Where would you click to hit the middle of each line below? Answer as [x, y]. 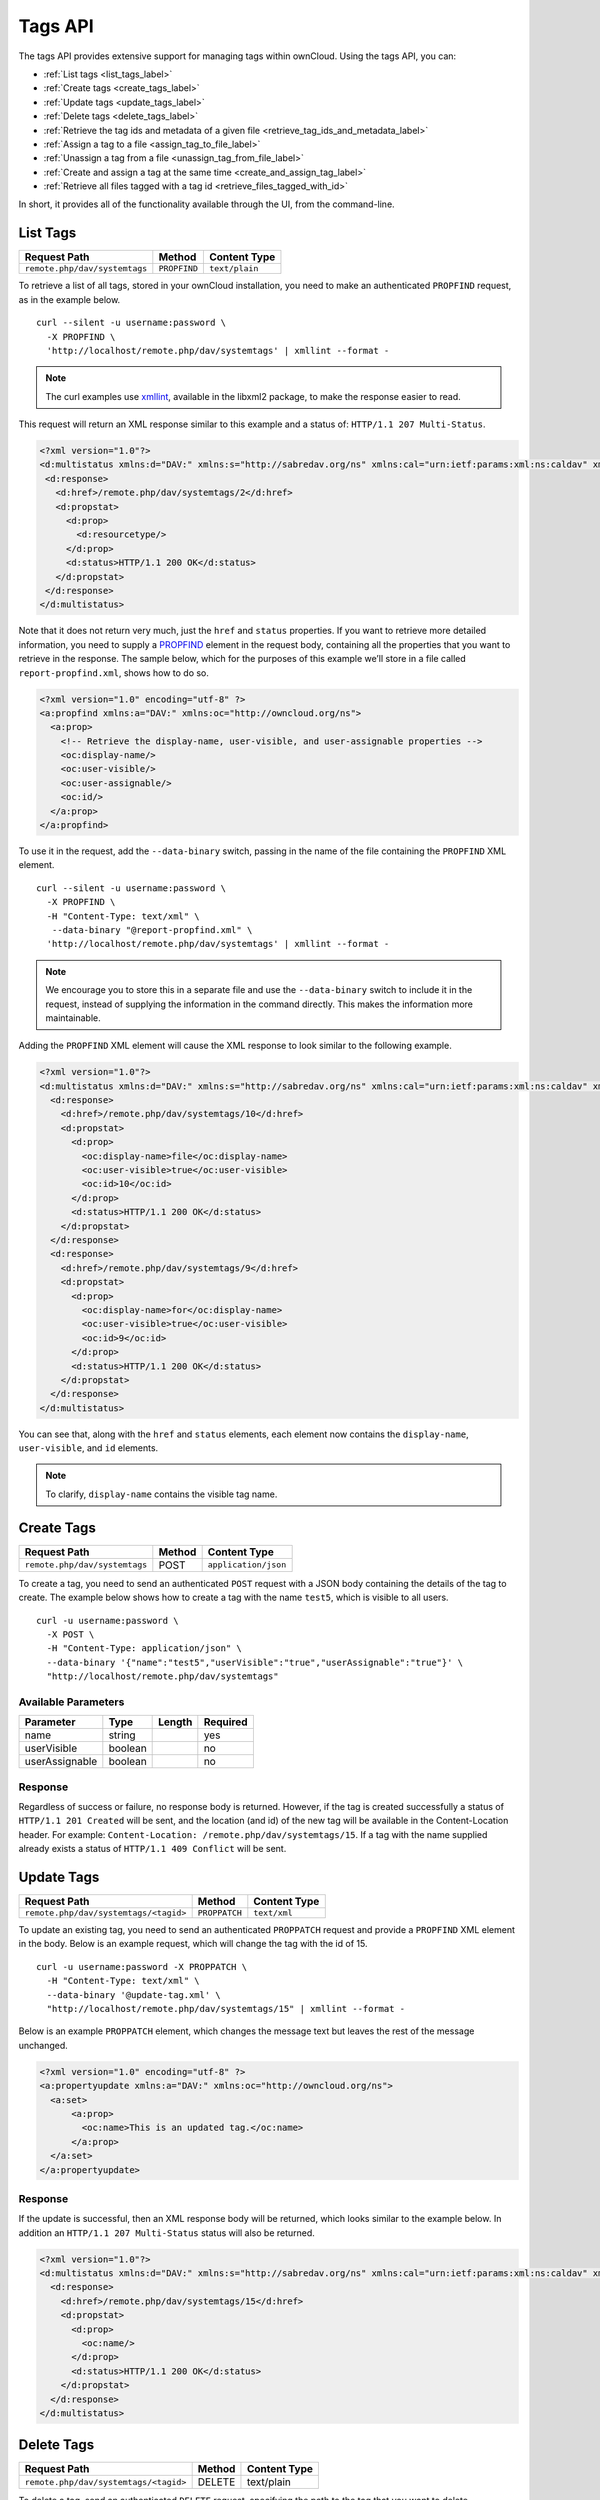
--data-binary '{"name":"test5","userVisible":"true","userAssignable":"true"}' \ [255, 1662]
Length [175, 1722]
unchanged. [43, 2045]
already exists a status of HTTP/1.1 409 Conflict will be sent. [152, 1849]
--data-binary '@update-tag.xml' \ [134, 1994]
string [122, 1735]
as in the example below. [69, 299]
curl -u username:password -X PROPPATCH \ [142, 1966]
